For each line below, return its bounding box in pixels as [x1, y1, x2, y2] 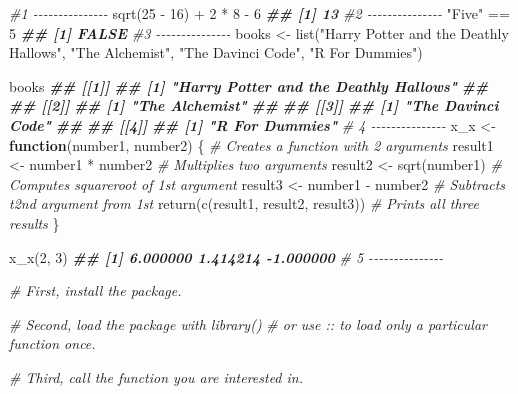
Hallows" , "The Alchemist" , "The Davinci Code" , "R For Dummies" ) [9, 42, 423, 63]
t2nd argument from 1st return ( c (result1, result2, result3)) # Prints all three [9, 193, 479, 214]
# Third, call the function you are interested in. [9, 366, 303, 387]
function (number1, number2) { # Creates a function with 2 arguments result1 [9, 134, 494, 155]
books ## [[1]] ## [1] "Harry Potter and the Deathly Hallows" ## [9, 75, 489, 96]
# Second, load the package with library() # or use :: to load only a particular [9, 313, 487, 334]
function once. [9, 333, 96, 354]
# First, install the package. [9, 280, 182, 301]
